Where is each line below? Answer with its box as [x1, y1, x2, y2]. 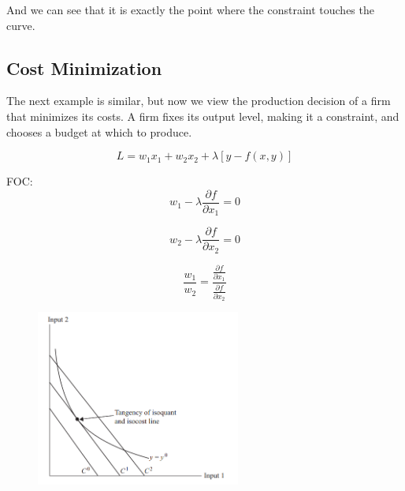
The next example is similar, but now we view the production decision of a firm [6, 92, 391, 109]
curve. [6, 17, 35, 33]
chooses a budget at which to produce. [6, 123, 192, 140]
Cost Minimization [6, 55, 162, 80]
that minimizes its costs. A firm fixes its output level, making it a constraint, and [6, 107, 399, 124]
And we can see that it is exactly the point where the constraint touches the [6, 2, 374, 17]
